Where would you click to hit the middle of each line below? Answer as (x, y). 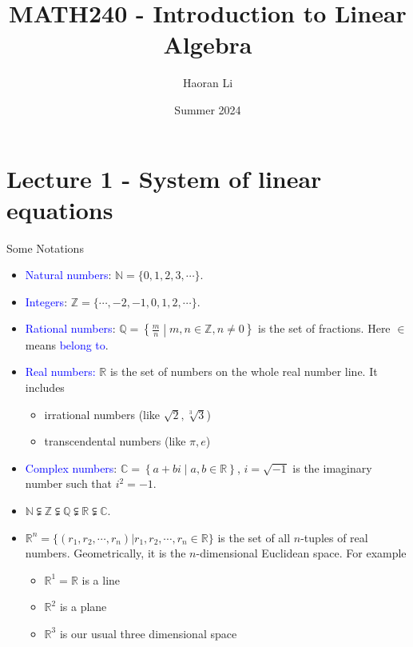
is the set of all (254, 537)
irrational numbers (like (102, 414)
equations (60, 209)
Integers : (46, 301)
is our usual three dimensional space (148, 633)
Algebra (208, 44)
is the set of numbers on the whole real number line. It (244, 371)
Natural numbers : (68, 275)
